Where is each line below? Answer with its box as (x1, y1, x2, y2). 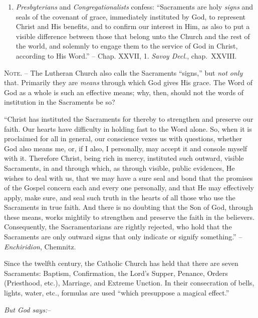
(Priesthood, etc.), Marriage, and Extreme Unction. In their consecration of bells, (4, 277, 254, 288)
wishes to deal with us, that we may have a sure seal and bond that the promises (4, 172, 253, 183)
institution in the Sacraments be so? (4, 97, 115, 107)
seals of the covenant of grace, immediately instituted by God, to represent (16, 11, 246, 22)
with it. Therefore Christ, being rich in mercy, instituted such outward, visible (4, 153, 244, 163)
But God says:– (4, 304, 51, 314)
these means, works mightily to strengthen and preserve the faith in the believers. (4, 211, 254, 222)
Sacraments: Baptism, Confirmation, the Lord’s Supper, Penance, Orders (4, 267, 228, 278)
